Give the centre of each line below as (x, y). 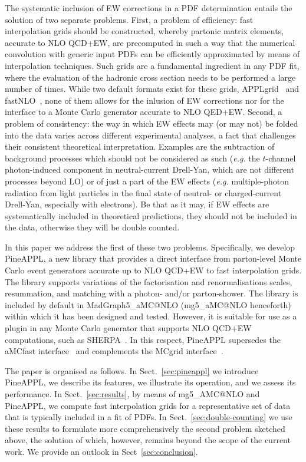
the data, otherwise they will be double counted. (92, 227)
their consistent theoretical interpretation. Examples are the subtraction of (140, 146)
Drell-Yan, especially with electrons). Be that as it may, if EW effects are (137, 204)
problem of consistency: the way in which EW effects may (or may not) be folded (152, 123)
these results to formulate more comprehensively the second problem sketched (145, 428)
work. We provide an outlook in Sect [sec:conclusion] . (101, 451)
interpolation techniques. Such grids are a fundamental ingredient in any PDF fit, (152, 65)
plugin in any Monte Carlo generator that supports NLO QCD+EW (128, 328)
